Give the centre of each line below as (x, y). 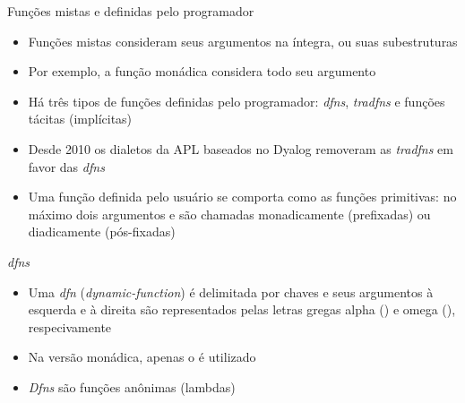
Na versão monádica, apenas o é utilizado (142, 357)
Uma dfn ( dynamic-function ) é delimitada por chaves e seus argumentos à (231, 292)
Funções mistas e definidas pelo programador (131, 11)
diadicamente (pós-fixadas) (102, 232)
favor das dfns (66, 166)
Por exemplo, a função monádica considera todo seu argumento (202, 71)
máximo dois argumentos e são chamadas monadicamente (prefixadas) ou (229, 214)
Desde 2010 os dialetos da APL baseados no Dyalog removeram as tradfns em (241, 148)
